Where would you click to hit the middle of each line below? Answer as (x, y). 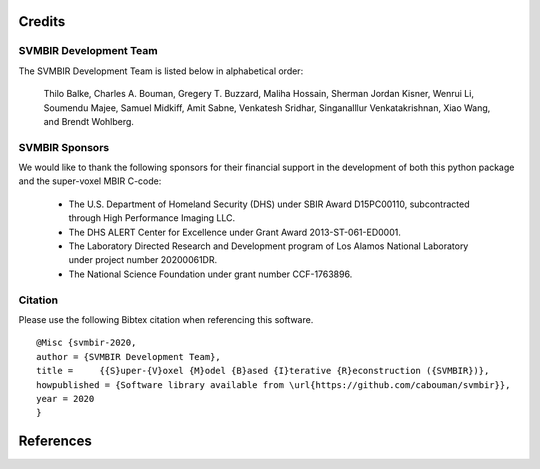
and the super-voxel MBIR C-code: (90, 181)
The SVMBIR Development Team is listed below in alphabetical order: (161, 71)
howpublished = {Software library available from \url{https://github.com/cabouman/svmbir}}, (273, 384)
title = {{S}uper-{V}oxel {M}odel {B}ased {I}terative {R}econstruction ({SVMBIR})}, (263, 371)
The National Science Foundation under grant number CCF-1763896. (210, 274)
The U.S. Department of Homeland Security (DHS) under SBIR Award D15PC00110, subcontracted (269, 204)
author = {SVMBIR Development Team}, (129, 356)
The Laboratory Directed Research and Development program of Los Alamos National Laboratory (268, 246)
